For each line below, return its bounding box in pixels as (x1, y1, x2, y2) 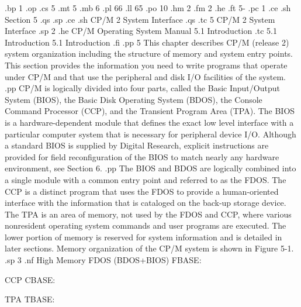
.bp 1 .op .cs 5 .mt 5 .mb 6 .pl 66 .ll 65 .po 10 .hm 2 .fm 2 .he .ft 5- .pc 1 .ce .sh (5, 2, 291, 13)
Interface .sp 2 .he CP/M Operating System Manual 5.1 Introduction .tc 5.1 (5, 25, 277, 37)
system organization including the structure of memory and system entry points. (5, 47, 293, 60)
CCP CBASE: (5, 273, 56, 285)
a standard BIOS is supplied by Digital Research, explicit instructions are (5, 139, 269, 151)
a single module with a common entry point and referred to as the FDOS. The (5, 173, 286, 185)
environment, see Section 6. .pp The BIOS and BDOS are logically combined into (5, 162, 296, 174)
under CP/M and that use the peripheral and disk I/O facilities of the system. (5, 70, 286, 82)
